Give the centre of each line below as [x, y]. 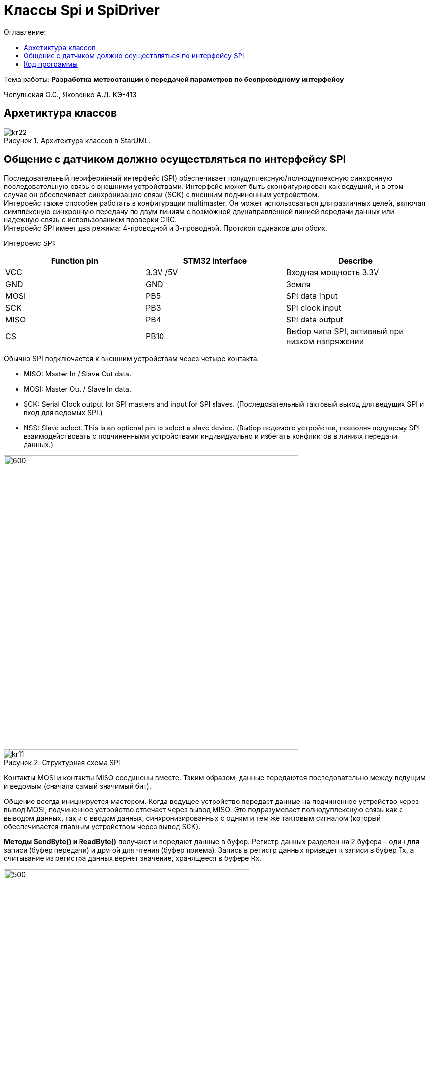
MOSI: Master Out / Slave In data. [77, 389]
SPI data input [312, 296]
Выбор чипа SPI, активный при [345, 332]
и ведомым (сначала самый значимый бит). [78, 786]
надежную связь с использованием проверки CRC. [90, 220]
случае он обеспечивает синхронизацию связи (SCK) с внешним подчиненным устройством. [162, 195]
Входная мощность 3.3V [333, 273]
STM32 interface [215, 261]
